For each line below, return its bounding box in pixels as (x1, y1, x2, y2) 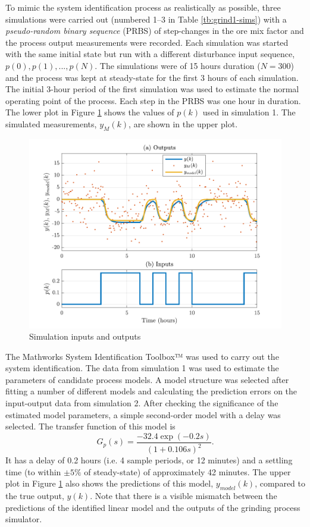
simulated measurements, (5, 117, 97, 130)
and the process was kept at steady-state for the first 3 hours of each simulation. (5, 71, 299, 83)
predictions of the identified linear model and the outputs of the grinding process (5, 501, 300, 513)
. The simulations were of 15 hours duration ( (95, 59, 261, 71)
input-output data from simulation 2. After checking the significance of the (5, 397, 278, 409)
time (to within (5, 465, 61, 478)
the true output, (5, 490, 64, 502)
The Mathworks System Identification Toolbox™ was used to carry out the (5, 350, 279, 362)
